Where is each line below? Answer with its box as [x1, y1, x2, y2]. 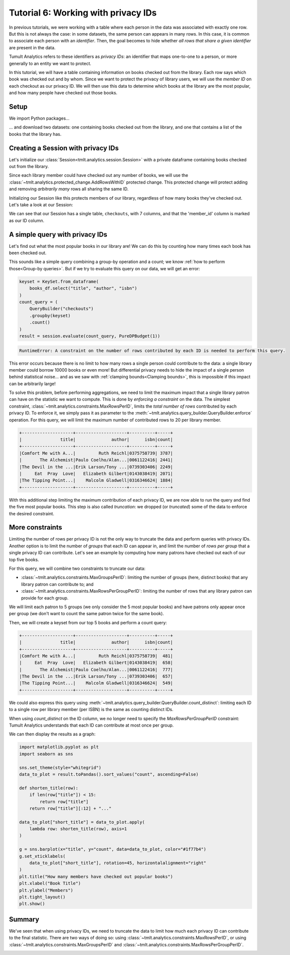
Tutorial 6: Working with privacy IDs [9, 7, 157, 18]
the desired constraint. [9, 510, 54, 516]
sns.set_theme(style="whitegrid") [19, 765, 102, 770]
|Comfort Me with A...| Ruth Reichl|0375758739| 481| [19, 653, 173, 658]
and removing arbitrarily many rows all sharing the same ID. [9, 186, 129, 192]
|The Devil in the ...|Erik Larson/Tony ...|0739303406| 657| [19, 674, 173, 679]
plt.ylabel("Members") [19, 887, 73, 893]
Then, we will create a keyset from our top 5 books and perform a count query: [9, 619, 167, 625]
